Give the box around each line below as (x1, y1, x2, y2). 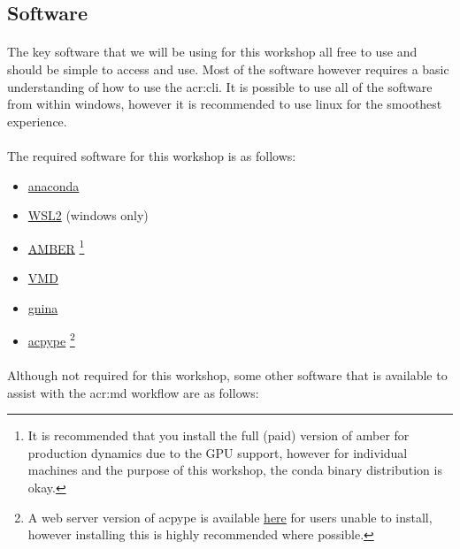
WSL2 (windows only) (27, 206, 149, 225)
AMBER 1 (27, 236, 85, 257)
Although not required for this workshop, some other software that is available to (7, 366, 448, 384)
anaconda (27, 176, 80, 194)
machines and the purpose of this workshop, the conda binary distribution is (27, 461, 442, 479)
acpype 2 (27, 329, 75, 349)
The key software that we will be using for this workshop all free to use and (7, 42, 418, 61)
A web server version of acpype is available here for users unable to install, (27, 507, 433, 526)
